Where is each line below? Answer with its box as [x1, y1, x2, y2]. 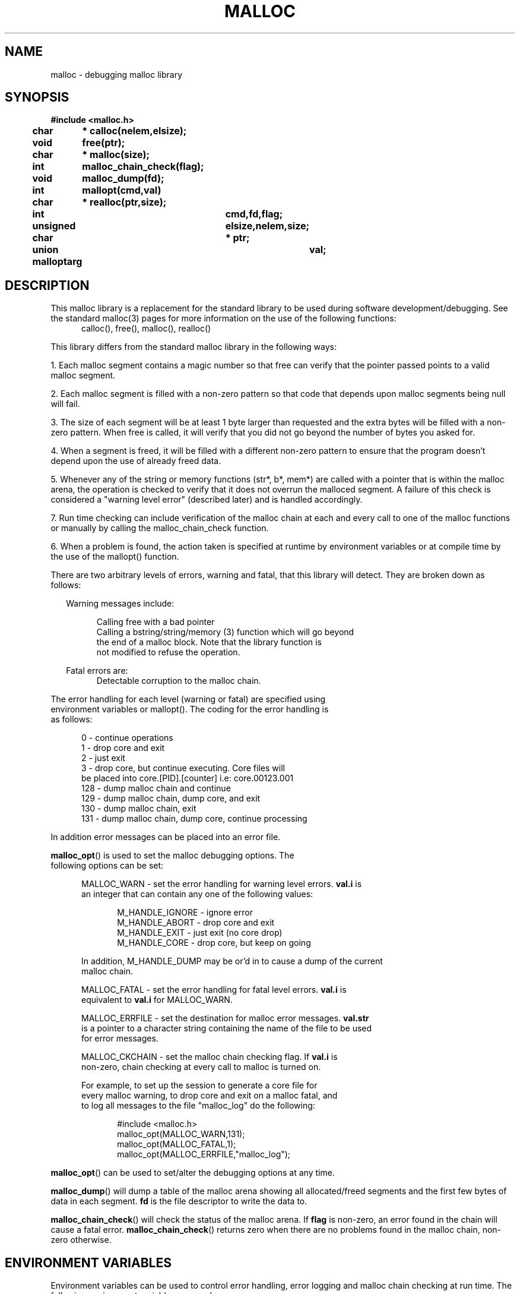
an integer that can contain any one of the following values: [81, 889, 313, 900]
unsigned [32, 220, 76, 232]
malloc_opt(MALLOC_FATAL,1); [117, 1139, 236, 1150]
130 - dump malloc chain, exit [81, 803, 196, 814]
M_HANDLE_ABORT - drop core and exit [117, 917, 275, 928]
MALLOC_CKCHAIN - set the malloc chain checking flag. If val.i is [81, 1052, 338, 1062]
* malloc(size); [82, 149, 150, 161]
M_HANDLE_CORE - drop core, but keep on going [117, 938, 311, 948]
